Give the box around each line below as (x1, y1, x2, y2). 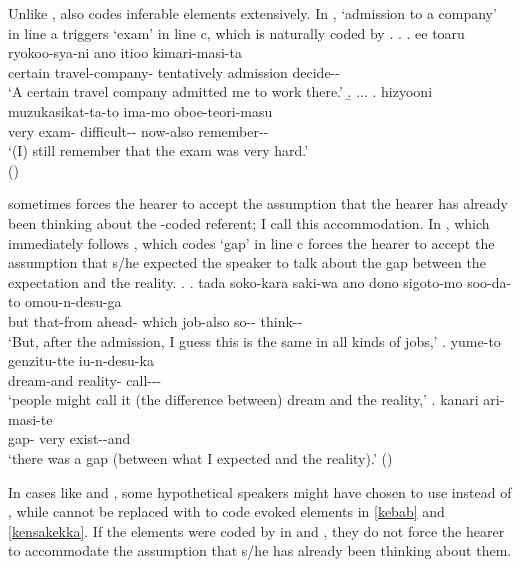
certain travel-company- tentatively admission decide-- (8, 61, 340, 82)
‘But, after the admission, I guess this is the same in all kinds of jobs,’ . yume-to (8, 330, 501, 351)
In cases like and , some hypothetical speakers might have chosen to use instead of (8, 481, 512, 502)
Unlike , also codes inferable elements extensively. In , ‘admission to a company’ (8, 3, 497, 23)
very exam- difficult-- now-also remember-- (8, 120, 269, 141)
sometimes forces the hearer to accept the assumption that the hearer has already (8, 193, 508, 214)
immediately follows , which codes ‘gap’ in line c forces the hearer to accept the (8, 232, 495, 253)
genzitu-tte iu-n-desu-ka (8, 350, 154, 371)
